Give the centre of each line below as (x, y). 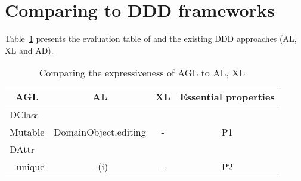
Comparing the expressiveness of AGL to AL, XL (142, 73)
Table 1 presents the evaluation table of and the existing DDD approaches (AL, (151, 39)
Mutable (27, 132)
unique (30, 167)
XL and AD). (29, 50)
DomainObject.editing (100, 132)
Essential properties (227, 97)
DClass (24, 115)
